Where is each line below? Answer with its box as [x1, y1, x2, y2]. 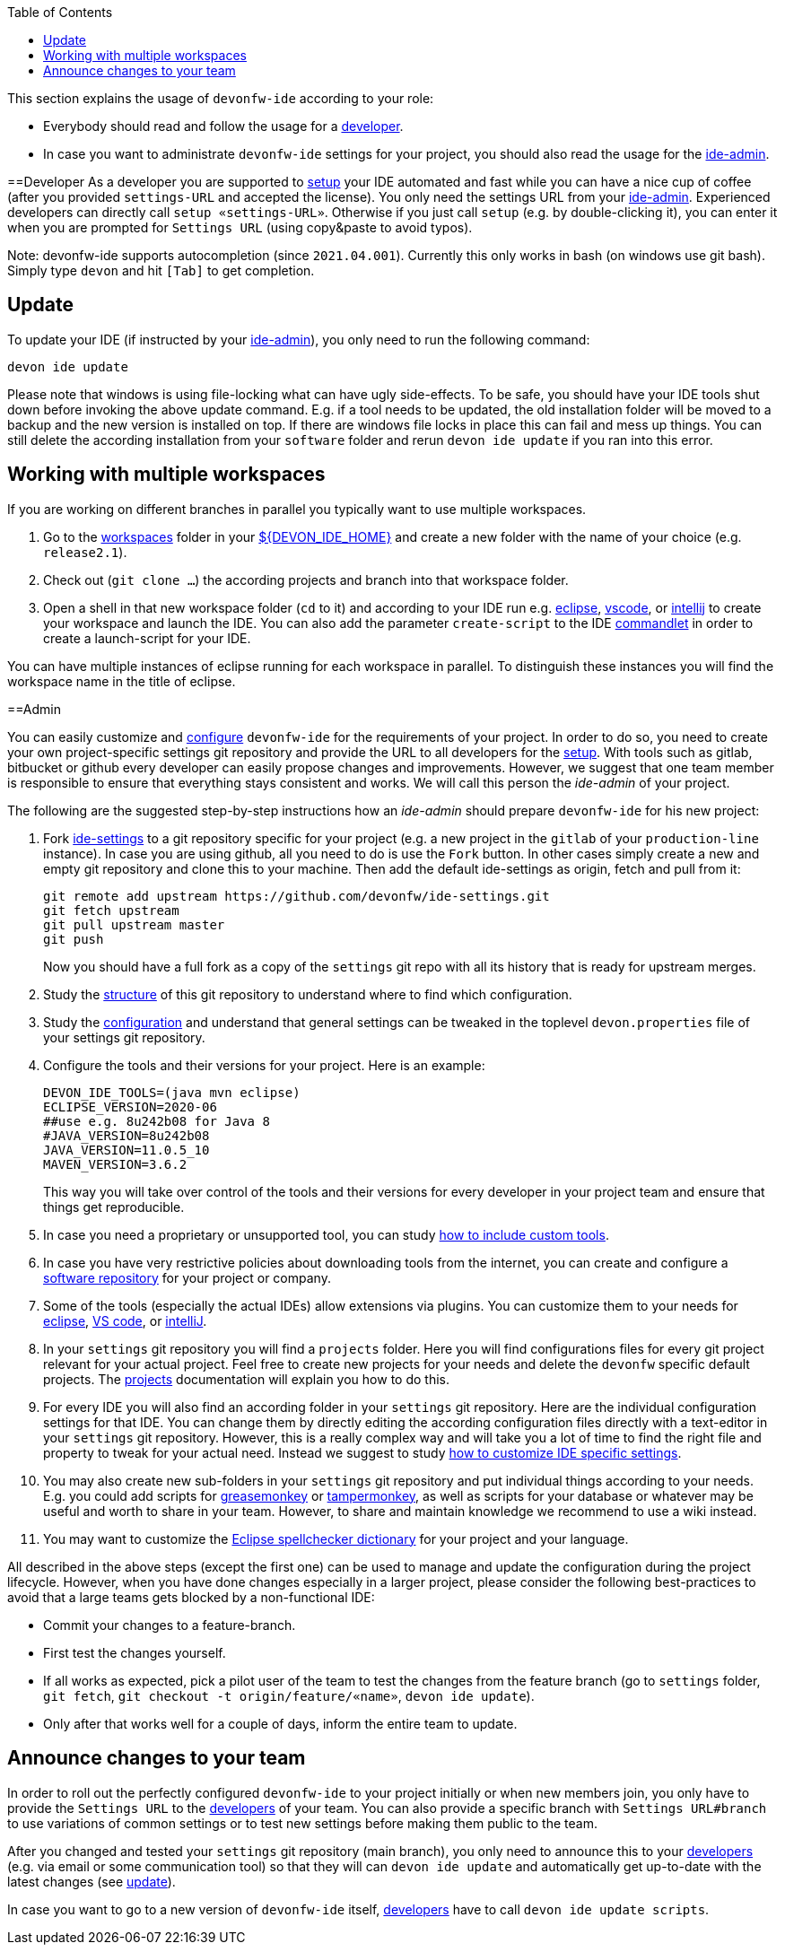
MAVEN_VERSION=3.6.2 [43, 1156, 188, 1172]
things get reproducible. [43, 1198, 185, 1215]
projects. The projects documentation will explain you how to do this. [43, 1371, 449, 1387]
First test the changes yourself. [43, 1644, 226, 1660]
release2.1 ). [43, 544, 127, 560]
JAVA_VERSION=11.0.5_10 [43, 1142, 210, 1157]
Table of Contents [7, 4, 113, 20]
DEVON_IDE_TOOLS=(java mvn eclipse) [43, 1085, 301, 1100]
